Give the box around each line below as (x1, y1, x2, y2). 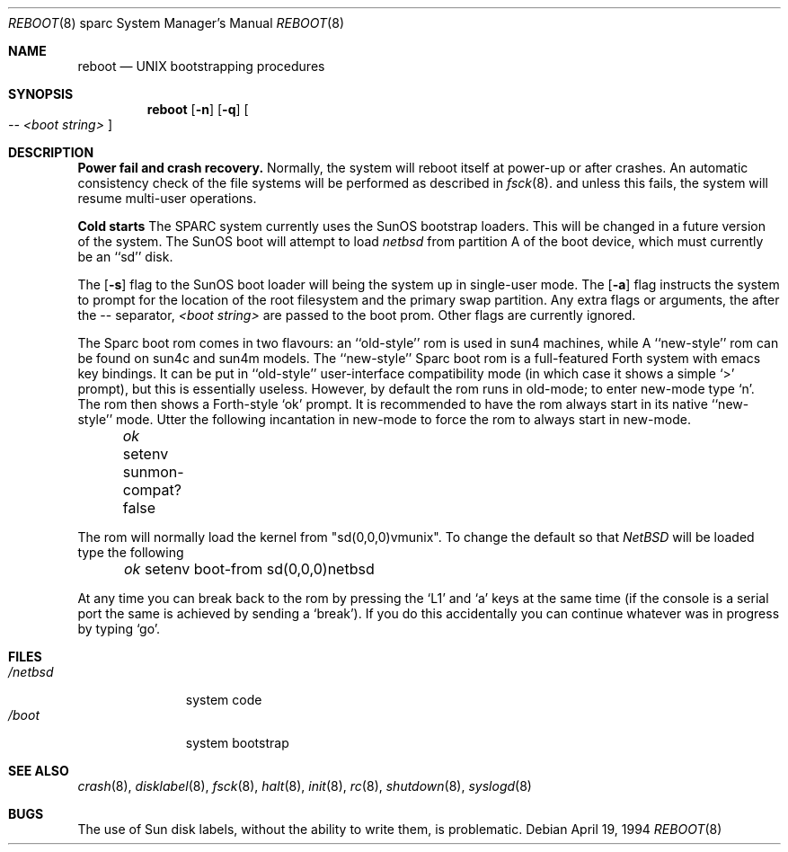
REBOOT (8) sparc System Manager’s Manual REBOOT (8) (8, 15, 344, 31)
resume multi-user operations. (77, 191, 257, 206)
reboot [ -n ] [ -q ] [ (146, 102, 249, 117)
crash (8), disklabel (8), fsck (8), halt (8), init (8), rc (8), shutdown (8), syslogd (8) (77, 778, 532, 794)
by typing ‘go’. (77, 621, 161, 636)
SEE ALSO (8, 763, 69, 778)
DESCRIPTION (8, 145, 94, 160)
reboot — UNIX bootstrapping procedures (77, 58, 325, 74)
